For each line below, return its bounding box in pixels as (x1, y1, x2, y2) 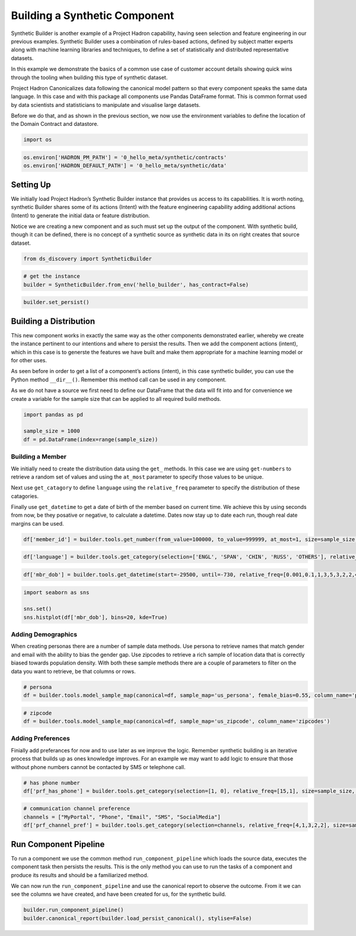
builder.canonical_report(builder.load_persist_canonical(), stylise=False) (23, 915, 252, 922)
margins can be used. (11, 520, 65, 527)
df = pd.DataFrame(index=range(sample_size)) (23, 436, 158, 442)
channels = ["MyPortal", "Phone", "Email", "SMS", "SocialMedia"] (23, 814, 221, 820)
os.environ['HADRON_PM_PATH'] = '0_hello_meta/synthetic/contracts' (23, 154, 227, 161)
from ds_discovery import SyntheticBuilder (23, 255, 152, 262)
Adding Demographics (11, 630, 77, 638)
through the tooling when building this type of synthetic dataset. (11, 74, 168, 81)
